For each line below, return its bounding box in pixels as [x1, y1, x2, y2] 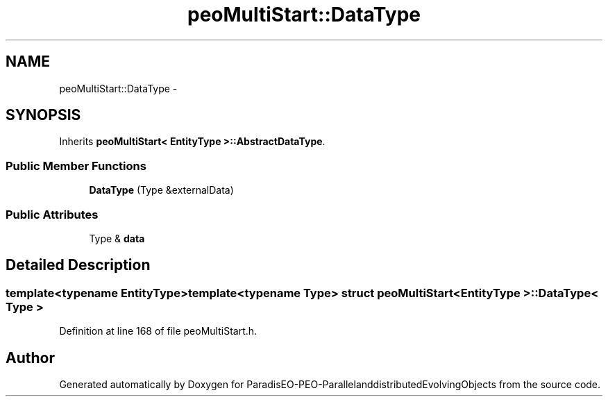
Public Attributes [6, 207, 99, 221]
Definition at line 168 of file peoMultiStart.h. [59, 325, 257, 337]
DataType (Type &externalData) [89, 184, 234, 196]
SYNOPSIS [6, 106, 81, 124]
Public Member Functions [6, 158, 146, 173]
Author [6, 349, 55, 367]
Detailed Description [6, 256, 151, 274]
